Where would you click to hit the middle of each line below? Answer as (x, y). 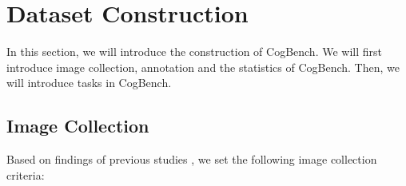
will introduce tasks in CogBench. (89, 83)
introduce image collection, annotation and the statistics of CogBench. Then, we (203, 67)
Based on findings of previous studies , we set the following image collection (192, 159)
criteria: (26, 174)
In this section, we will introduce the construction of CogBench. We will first (194, 51)
